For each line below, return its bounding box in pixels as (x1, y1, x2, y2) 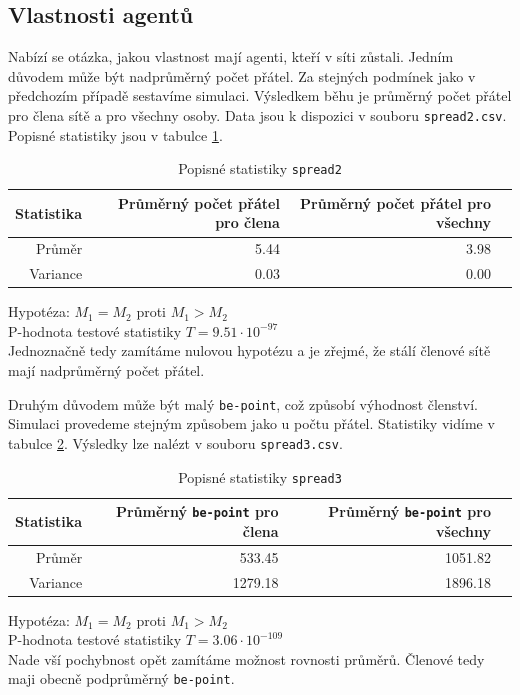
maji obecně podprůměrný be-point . (8, 668, 235, 689)
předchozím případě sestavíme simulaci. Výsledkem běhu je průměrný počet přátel (8, 85, 512, 106)
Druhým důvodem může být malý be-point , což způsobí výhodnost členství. (8, 393, 478, 414)
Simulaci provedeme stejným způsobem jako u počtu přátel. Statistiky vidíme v (8, 413, 495, 434)
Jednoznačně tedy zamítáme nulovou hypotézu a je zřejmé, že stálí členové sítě (8, 340, 491, 361)
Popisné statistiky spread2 (178, 158, 342, 179)
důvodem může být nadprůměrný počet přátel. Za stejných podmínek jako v (8, 65, 476, 86)
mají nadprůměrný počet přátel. (8, 360, 205, 381)
